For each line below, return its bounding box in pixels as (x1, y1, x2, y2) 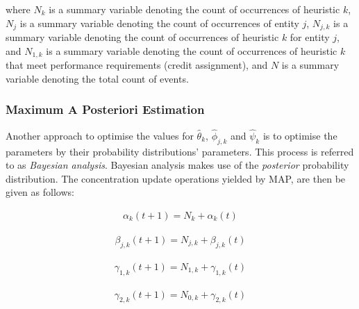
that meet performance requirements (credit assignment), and (6, 58, 268, 72)
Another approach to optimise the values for (6, 128, 194, 142)
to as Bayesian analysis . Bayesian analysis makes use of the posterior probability (6, 158, 349, 172)
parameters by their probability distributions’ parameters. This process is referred (6, 144, 354, 158)
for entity (290, 30, 330, 44)
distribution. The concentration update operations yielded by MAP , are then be (6, 171, 346, 185)
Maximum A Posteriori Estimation (6, 101, 205, 118)
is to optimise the (262, 128, 337, 142)
